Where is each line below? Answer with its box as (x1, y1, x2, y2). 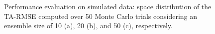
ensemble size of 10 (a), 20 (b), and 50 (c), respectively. (4, 20, 173, 31)
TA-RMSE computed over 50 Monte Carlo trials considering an (4, 11, 198, 21)
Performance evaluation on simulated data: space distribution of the (4, 1, 212, 11)
